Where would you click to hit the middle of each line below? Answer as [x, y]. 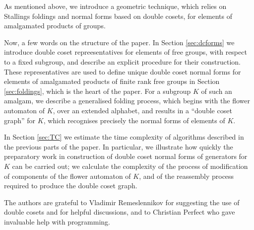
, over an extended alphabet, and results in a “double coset [142, 110]
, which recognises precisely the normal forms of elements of [134, 120]
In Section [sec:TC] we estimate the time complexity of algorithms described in [124, 137]
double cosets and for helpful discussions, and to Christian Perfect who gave [120, 212]
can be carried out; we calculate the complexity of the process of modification [130, 166]
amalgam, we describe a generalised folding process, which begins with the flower [127, 101]
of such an [217, 91]
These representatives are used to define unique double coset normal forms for [123, 71]
